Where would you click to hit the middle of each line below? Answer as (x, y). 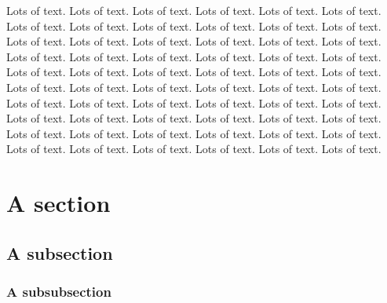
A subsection (60, 252)
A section (58, 203)
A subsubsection (59, 292)
